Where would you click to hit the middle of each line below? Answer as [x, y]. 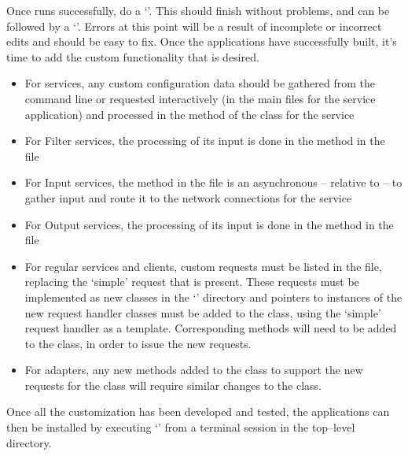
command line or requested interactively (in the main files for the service [200, 98]
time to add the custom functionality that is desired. [133, 56]
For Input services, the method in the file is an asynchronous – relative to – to [213, 182]
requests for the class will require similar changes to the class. [173, 385]
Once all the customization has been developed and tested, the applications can [198, 412]
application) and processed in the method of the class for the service [189, 114]
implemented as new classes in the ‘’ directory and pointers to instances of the [213, 297]
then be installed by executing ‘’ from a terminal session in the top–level [181, 427]
